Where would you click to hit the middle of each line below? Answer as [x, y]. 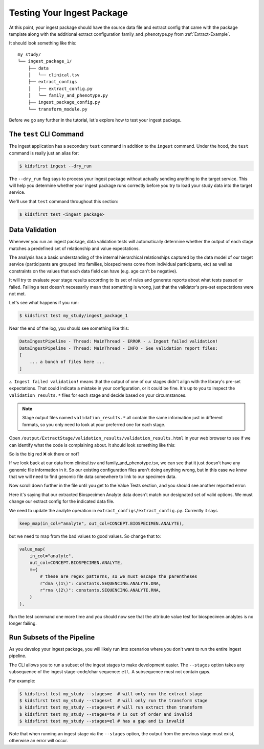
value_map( [32, 549]
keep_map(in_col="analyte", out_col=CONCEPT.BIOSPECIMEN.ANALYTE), [102, 523]
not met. [18, 294]
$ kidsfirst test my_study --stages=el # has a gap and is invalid [102, 721]
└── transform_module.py [57, 109]
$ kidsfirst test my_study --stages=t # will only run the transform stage [113, 700]
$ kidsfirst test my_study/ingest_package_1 [74, 316]
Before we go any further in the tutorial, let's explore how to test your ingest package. [95, 120]
